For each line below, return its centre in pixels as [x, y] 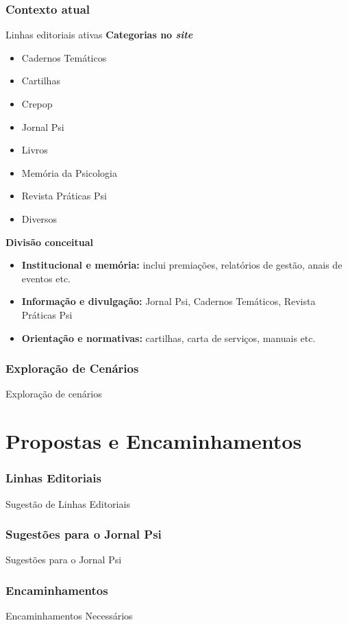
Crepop [37, 103]
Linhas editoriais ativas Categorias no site [99, 35]
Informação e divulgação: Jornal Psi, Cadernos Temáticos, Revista [169, 301]
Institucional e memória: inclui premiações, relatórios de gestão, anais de [182, 265]
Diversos [39, 218]
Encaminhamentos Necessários [69, 616]
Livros [35, 150]
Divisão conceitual [50, 242]
